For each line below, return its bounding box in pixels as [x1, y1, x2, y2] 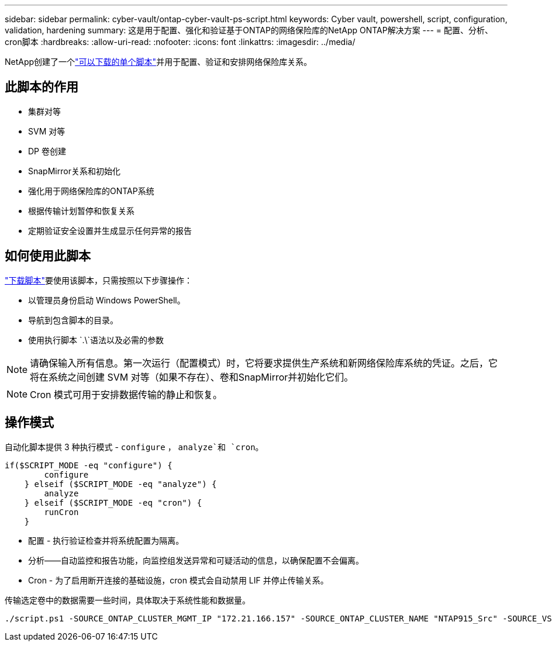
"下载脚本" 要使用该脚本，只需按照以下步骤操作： [5, 275, 193, 285]
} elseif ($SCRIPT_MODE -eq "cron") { [24, 498, 202, 507]
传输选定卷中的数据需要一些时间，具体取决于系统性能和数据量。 [5, 595, 250, 605]
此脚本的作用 [5, 80, 78, 95]
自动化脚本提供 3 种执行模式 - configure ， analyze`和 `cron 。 [5, 441, 264, 452]
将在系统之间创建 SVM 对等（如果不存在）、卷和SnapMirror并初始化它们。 [30, 371, 354, 383]
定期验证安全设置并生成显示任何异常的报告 [28, 225, 192, 236]
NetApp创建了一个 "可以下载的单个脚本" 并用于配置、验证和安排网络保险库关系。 [5, 57, 312, 67]
